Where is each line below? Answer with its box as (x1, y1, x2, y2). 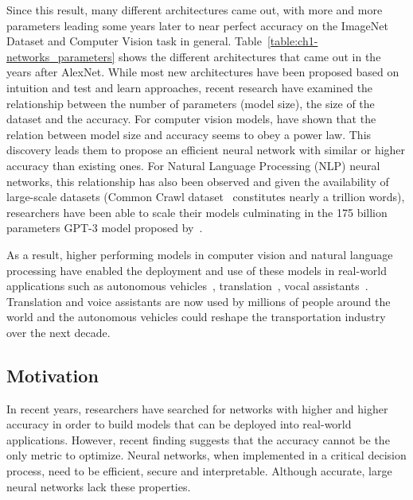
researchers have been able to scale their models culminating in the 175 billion (6, 203, 388, 220)
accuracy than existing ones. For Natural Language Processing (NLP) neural (6, 157, 380, 173)
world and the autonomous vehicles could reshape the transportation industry (6, 308, 386, 325)
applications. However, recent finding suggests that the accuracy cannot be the (6, 431, 390, 448)
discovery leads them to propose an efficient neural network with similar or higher (6, 141, 406, 158)
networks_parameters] (6, 48, 115, 64)
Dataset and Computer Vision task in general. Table (6, 33, 262, 49)
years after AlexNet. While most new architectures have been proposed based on (6, 64, 399, 80)
